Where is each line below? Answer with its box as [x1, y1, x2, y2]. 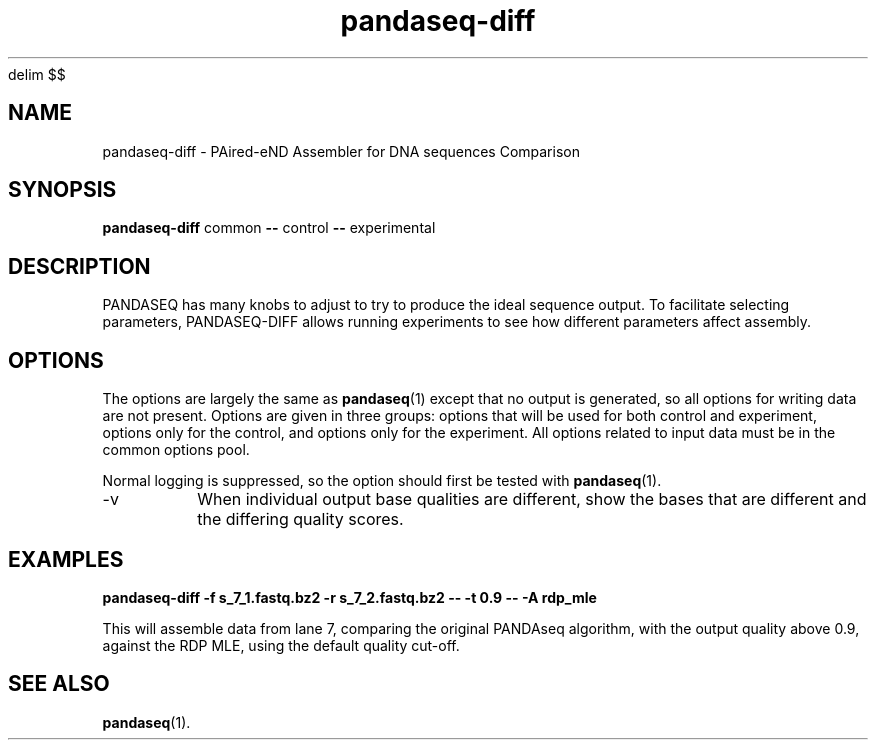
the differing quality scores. [197, 509, 404, 530]
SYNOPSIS [8, 177, 117, 203]
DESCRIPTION [8, 253, 151, 279]
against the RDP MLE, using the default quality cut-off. [102, 636, 460, 654]
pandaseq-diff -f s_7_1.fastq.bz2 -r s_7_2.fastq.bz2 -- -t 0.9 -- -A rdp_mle [102, 588, 597, 606]
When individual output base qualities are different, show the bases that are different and [197, 489, 867, 510]
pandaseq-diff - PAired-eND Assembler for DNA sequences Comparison [102, 142, 580, 160]
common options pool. [102, 441, 250, 459]
